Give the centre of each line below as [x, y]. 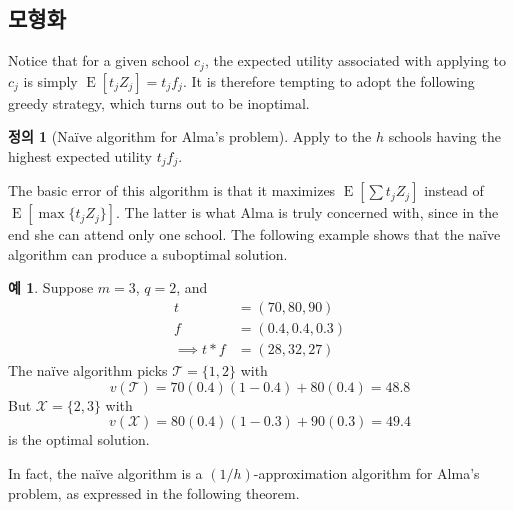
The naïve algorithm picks [88, 370]
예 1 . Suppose [51, 287]
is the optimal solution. [79, 439]
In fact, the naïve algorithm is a [105, 472]
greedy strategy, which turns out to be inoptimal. [159, 102]
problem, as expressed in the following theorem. [154, 492]
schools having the [444, 136]
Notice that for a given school [99, 60]
